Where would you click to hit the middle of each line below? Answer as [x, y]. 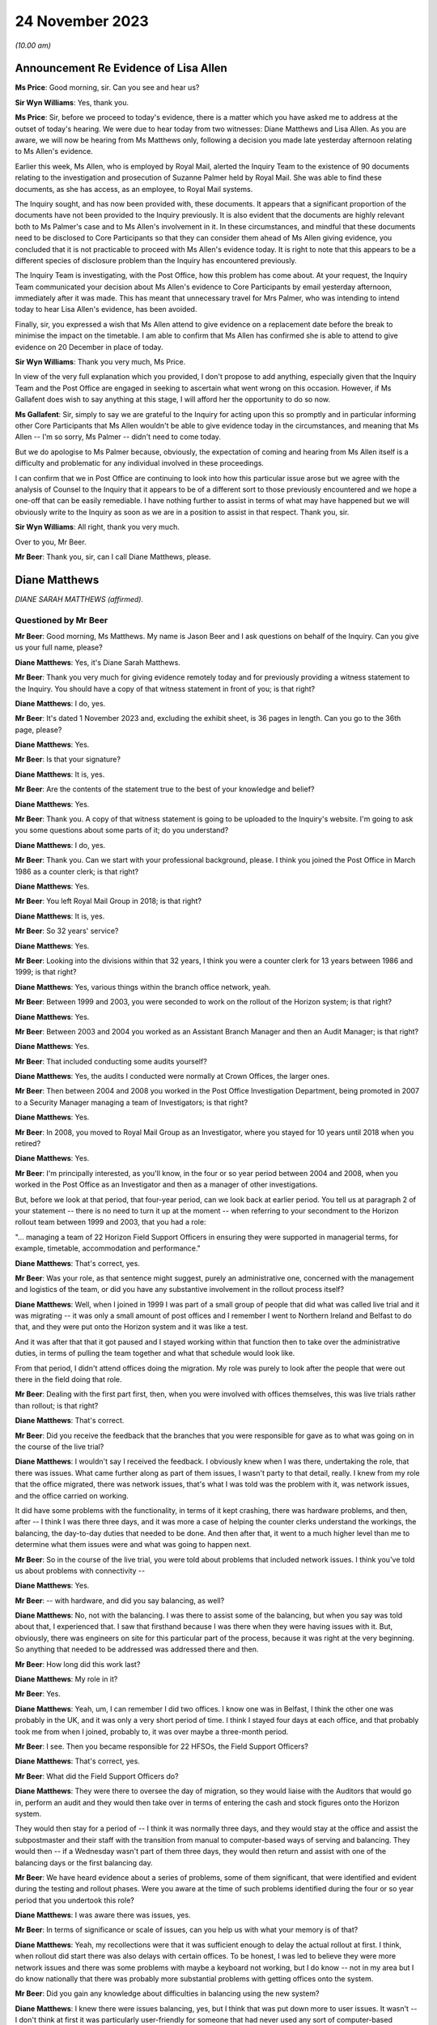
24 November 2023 [82, 21]
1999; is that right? [46, 972]
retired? [28, 1144]
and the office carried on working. [72, 1495]
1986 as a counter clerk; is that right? [77, 872]
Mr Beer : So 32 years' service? [67, 931]
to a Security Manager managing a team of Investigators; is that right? [132, 1102]
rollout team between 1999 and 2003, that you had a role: [110, 1222]
